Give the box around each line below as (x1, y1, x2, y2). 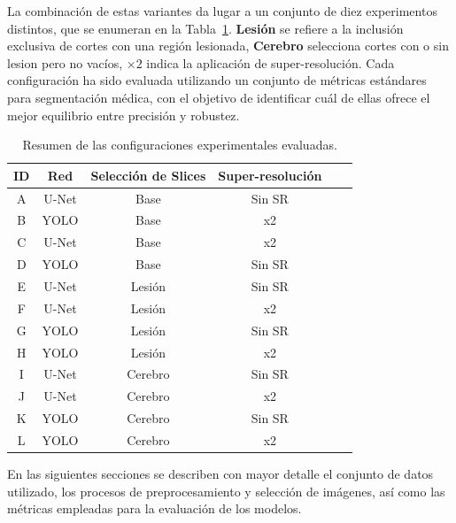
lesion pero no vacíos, (7, 53, 123, 72)
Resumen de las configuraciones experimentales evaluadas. (22, 135, 337, 154)
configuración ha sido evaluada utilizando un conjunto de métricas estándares (7, 71, 427, 89)
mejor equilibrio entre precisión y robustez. (7, 105, 240, 124)
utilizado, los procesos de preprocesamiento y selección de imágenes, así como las (7, 481, 445, 500)
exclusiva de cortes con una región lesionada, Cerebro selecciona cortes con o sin (7, 36, 449, 55)
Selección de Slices (90, 165, 206, 184)
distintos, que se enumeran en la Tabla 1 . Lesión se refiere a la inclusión (7, 19, 404, 37)
